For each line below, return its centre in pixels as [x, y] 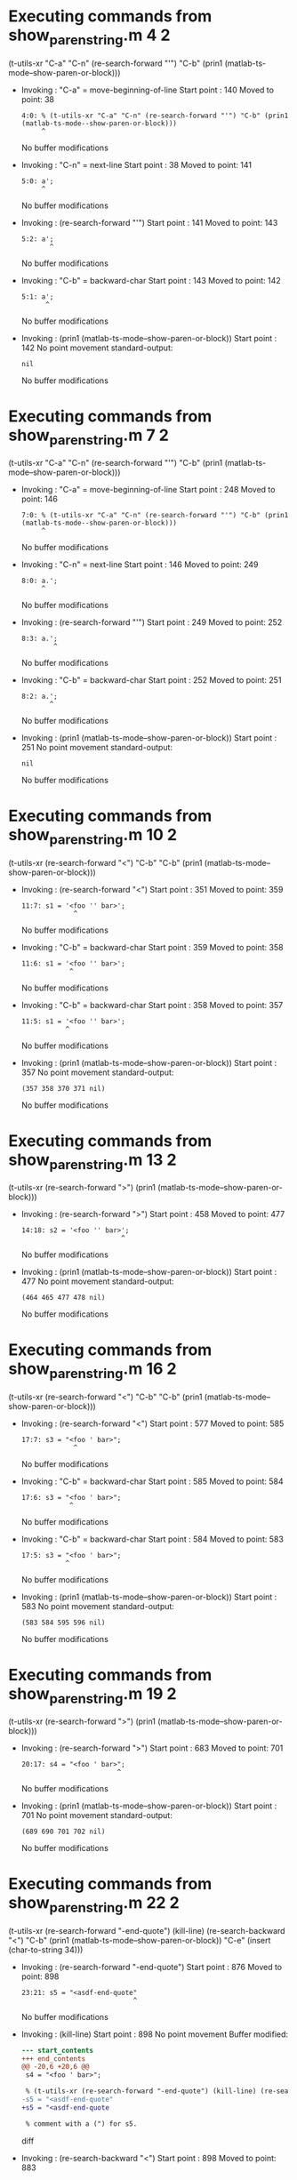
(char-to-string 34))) [46, 1950]
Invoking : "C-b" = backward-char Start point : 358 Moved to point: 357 [152, 1005]
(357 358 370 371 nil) [63, 1088]
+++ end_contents [53, 2059]
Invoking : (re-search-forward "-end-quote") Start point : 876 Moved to [152, 1967]
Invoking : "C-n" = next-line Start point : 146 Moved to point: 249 [140, 565]
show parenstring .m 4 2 [89, 36]
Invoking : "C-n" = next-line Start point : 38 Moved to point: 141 [136, 164]
